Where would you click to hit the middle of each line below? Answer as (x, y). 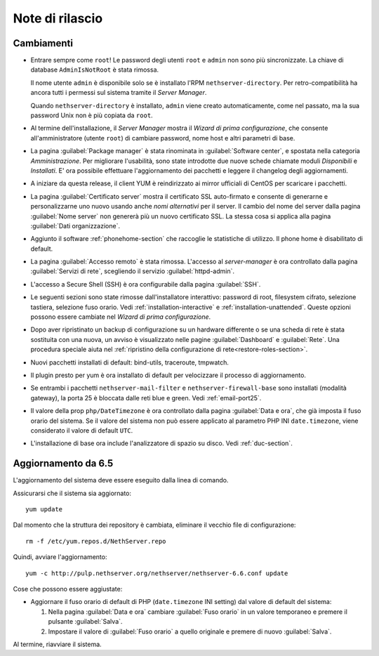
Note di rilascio (58, 18)
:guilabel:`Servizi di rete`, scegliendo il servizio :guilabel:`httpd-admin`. (133, 271)
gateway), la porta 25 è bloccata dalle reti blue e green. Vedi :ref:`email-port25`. (146, 398)
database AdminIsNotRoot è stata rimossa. (95, 70)
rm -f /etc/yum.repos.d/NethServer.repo (96, 541)
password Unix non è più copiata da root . (92, 115)
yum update (44, 510)
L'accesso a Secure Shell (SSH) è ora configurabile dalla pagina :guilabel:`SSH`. (146, 284)
